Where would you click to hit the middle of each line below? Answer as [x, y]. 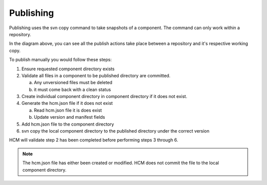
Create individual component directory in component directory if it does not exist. [104, 96]
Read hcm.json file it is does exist [68, 110]
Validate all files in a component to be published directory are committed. [96, 75]
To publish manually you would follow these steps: [61, 60]
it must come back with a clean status [72, 90]
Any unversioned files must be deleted [73, 83]
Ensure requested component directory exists [68, 69]
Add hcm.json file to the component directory [68, 124]
